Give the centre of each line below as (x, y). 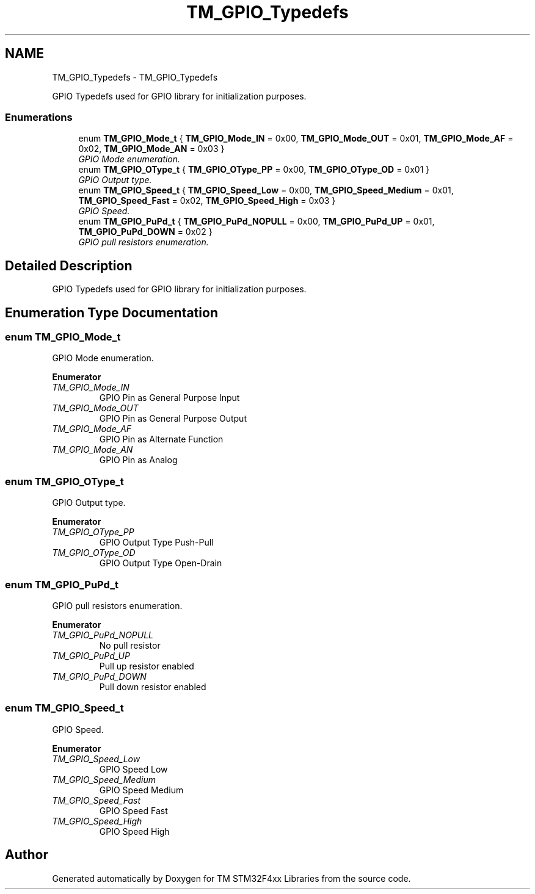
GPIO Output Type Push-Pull (156, 543)
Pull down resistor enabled (153, 687)
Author (27, 855)
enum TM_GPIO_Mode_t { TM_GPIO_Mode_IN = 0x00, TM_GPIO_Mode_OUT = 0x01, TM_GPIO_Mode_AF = (296, 139)
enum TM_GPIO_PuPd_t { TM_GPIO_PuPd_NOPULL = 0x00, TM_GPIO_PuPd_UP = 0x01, (257, 222)
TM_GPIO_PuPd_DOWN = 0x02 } (145, 232)
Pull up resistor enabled (147, 666)
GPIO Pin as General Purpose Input (169, 398)
